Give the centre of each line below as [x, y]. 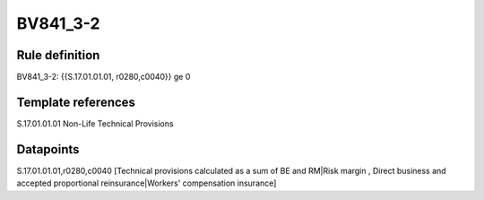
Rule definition [58, 55]
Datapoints [48, 149]
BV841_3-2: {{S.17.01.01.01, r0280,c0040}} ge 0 [104, 77]
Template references [76, 102]
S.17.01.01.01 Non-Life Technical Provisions [95, 123]
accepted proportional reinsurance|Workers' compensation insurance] [147, 183]
